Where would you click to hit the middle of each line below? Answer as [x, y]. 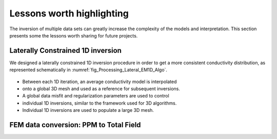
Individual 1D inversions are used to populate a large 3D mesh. [88, 110]
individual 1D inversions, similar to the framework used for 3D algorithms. [100, 103]
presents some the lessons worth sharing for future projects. [74, 35]
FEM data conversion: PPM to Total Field [75, 125]
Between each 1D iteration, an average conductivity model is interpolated [100, 82]
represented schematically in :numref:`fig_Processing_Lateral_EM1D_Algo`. [88, 70]
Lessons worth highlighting [69, 13]
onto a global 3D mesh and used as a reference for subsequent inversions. [101, 89]
